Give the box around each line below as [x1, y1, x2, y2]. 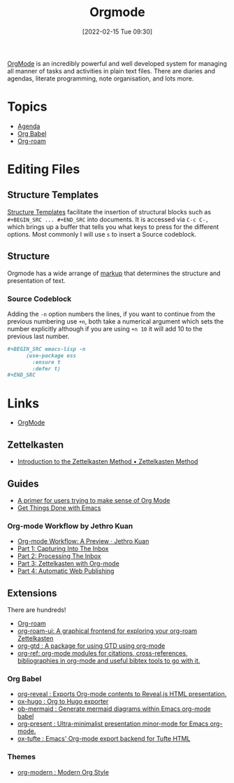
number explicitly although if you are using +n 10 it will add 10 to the [7, 324, 203, 333]
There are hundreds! [7, 606, 66, 614]
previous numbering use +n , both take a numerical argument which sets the [7, 317, 224, 326]
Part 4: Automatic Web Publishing [17, 567, 115, 575]
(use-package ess [25, 352, 77, 359]
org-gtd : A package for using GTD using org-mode [17, 642, 166, 650]
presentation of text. [7, 276, 66, 284]
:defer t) [32, 365, 61, 372]
